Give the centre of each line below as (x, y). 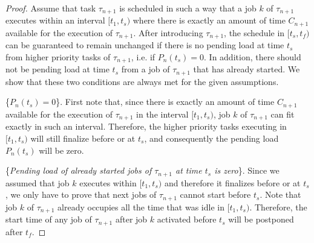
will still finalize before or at (83, 138)
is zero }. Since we (247, 170)
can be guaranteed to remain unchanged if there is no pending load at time (145, 45)
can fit (283, 114)
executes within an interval (55, 20)
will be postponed (261, 219)
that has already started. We (247, 69)
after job (131, 219)
